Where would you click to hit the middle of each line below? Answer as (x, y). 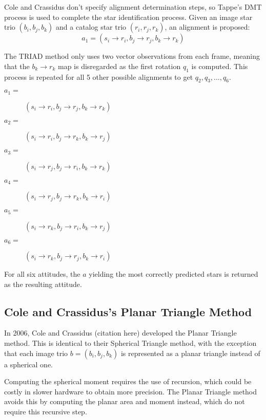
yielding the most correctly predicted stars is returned (173, 274)
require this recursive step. (46, 412)
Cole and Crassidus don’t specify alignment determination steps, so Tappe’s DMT (133, 7)
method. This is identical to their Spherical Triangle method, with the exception (130, 343)
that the (17, 66)
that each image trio (36, 353)
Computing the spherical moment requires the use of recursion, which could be (128, 381)
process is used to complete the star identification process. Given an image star (128, 17)
